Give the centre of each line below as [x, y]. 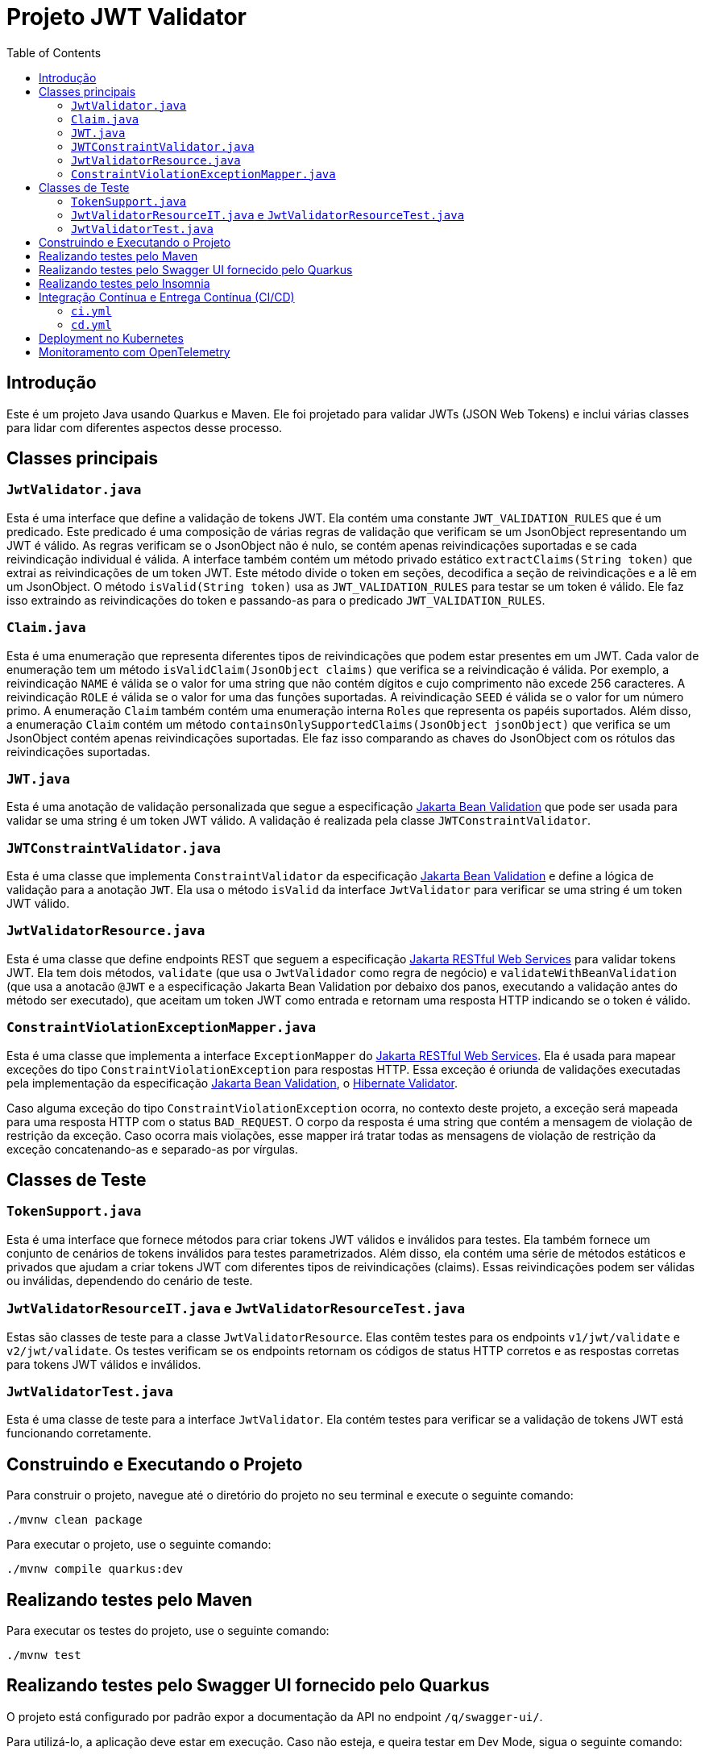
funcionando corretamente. [79, 1433]
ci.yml [91, 311]
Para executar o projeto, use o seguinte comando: [139, 1545]
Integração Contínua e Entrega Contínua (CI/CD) [167, 297]
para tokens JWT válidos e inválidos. [104, 1364]
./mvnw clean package [75, 1520]
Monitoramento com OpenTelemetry [135, 351]
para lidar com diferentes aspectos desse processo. [145, 427]
